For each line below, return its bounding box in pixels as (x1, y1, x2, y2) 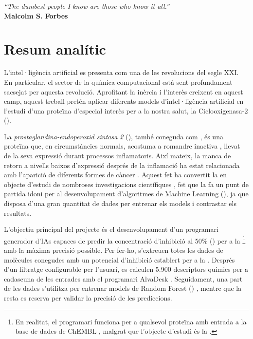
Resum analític (4, 39, 106, 59)
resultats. (4, 207, 32, 218)
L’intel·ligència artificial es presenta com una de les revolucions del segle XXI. (4, 67, 239, 77)
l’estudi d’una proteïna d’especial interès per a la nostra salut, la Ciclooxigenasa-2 (4, 105, 248, 115)
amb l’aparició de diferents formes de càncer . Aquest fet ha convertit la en (4, 169, 227, 180)
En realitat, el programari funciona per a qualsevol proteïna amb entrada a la (15, 316, 247, 326)
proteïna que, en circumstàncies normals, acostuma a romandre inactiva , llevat (4, 141, 240, 151)
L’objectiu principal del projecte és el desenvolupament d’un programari (4, 224, 218, 234)
